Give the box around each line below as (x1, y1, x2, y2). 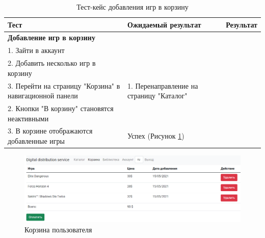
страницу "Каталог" (127, 90, 188, 101)
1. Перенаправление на (127, 80, 198, 91)
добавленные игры (8, 136, 65, 146)
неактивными (8, 113, 49, 123)
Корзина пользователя (24, 224, 92, 234)
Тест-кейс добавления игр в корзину (76, 2, 189, 12)
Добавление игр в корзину (8, 32, 95, 43)
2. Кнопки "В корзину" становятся (8, 103, 114, 113)
